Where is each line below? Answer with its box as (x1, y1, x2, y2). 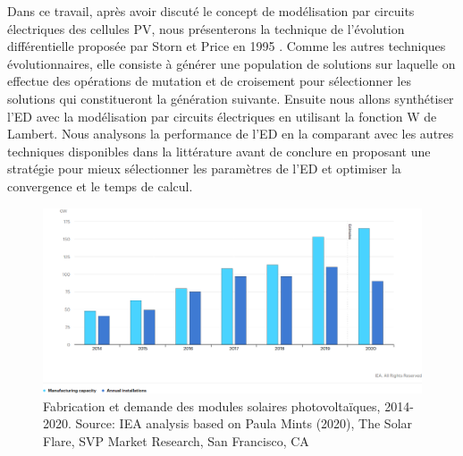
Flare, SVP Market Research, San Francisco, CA (43, 431, 309, 450)
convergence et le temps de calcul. (7, 176, 193, 195)
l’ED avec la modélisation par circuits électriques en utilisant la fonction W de (7, 106, 437, 125)
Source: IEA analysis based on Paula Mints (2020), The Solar (75, 414, 413, 433)
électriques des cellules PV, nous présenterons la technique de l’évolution (7, 19, 405, 38)
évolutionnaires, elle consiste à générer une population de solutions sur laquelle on (7, 54, 456, 72)
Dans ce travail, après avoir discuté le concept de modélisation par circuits (7, 2, 415, 20)
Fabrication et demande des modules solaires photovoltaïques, (43, 396, 381, 415)
